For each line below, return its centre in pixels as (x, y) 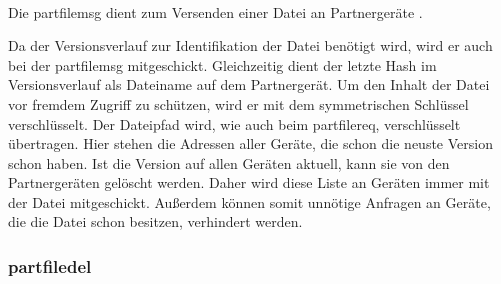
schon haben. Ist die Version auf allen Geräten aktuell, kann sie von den (229, 162)
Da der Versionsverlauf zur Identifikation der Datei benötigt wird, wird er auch (250, 45)
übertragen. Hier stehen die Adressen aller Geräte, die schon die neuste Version (250, 143)
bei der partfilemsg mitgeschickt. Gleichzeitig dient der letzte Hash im (222, 64)
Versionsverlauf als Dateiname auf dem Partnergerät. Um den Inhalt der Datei (249, 84)
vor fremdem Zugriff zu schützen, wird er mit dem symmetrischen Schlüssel (238, 103)
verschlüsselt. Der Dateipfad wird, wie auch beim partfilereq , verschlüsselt (234, 123)
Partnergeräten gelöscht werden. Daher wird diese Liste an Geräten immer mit (249, 182)
